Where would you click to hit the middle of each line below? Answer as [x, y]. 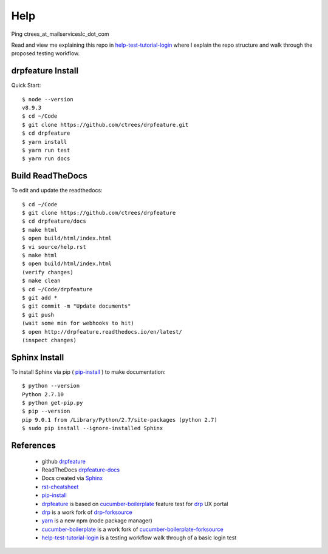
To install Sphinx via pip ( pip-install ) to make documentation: [89, 372]
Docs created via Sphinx [72, 478]
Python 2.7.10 [43, 394]
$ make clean [41, 281]
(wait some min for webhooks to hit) [78, 323]
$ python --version [51, 386]
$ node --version [48, 99]
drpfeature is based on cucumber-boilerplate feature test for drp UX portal [135, 504]
